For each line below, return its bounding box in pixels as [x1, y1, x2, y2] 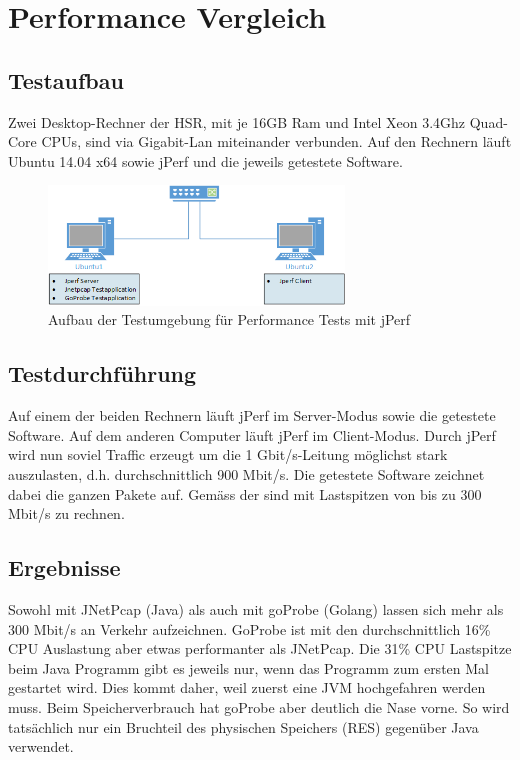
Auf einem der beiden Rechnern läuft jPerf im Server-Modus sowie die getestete [8, 405, 496, 426]
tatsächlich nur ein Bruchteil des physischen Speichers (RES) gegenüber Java [8, 716, 479, 737]
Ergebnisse [8, 552, 121, 583]
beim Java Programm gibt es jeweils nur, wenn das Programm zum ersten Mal [8, 657, 489, 678]
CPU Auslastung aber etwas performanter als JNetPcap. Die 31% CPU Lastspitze [8, 638, 512, 659]
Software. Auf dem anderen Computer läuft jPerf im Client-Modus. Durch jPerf [8, 424, 496, 445]
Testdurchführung [8, 358, 197, 389]
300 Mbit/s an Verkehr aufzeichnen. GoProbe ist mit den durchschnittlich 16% [8, 618, 491, 639]
